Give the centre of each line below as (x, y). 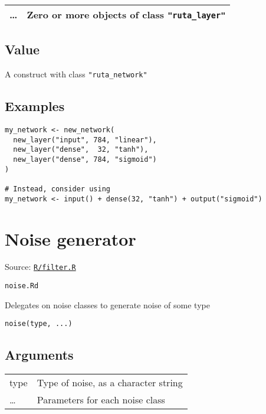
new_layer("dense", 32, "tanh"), (81, 150)
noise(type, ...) (39, 324)
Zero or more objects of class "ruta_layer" (126, 14)
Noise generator (70, 238)
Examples (35, 106)
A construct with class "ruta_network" (76, 74)
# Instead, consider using (58, 189)
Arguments (39, 355)
